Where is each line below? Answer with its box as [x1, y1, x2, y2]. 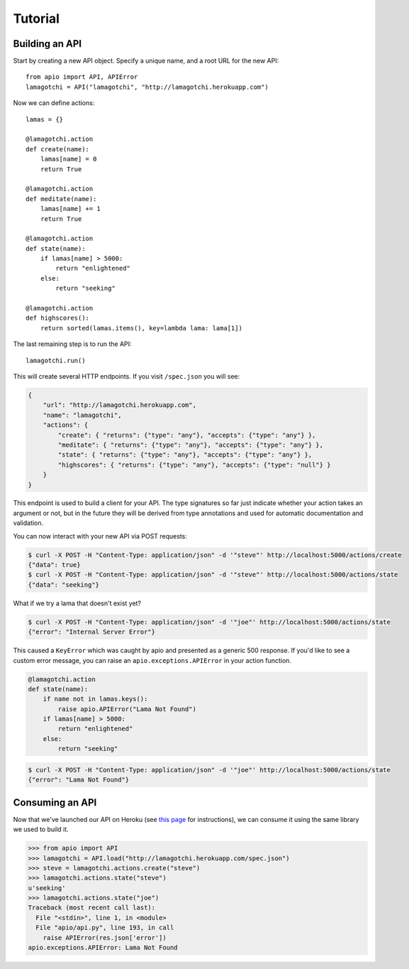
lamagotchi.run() [26, 356, 86, 364]
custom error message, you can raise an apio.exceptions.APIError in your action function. [13, 656, 292, 664]
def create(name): [26, 145, 90, 153]
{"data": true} [28, 561, 81, 569]
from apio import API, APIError [26, 73, 138, 81]
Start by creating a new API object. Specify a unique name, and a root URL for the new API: [13, 57, 279, 65]
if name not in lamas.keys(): [43, 695, 148, 703]
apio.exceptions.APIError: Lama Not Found [28, 943, 178, 952]
